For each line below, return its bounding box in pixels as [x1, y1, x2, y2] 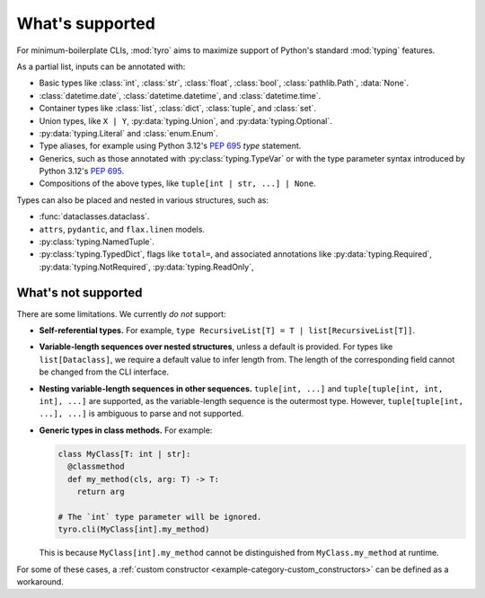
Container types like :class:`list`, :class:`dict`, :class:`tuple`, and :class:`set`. [39, 103, 316, 114]
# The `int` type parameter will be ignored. [57, 512, 262, 522]
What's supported [16, 13, 156, 33]
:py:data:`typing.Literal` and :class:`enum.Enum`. [39, 128, 219, 138]
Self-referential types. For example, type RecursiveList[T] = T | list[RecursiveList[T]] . [39, 325, 416, 336]
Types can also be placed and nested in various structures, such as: [16, 194, 269, 206]
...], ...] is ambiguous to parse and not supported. [39, 409, 244, 419]
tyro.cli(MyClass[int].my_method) [57, 524, 210, 534]
